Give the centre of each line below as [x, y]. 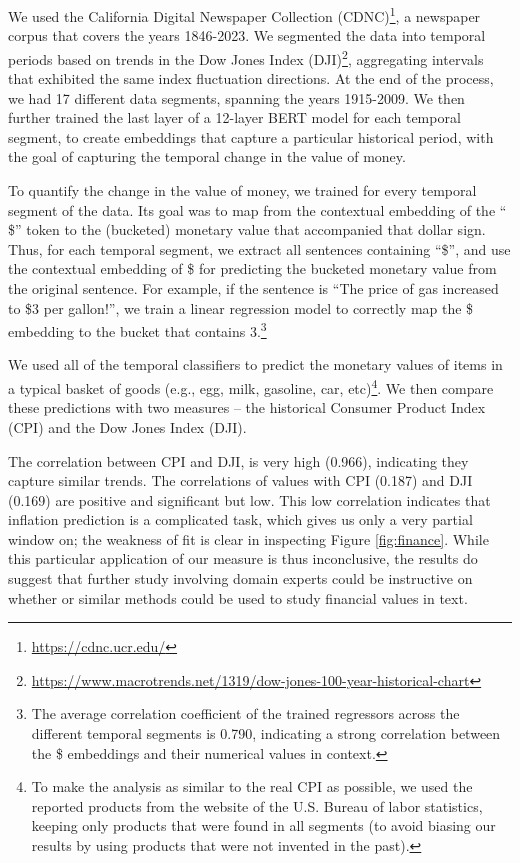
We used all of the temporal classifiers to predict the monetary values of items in [255, 364]
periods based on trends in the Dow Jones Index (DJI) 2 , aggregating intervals [246, 57]
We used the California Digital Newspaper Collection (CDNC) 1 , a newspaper [244, 14]
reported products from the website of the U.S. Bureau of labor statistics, [257, 805]
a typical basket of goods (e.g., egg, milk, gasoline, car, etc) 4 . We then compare [251, 386]
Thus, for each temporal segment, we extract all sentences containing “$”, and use [259, 248]
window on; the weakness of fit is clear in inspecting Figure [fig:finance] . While [248, 538]
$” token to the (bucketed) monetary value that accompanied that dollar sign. [247, 229]
